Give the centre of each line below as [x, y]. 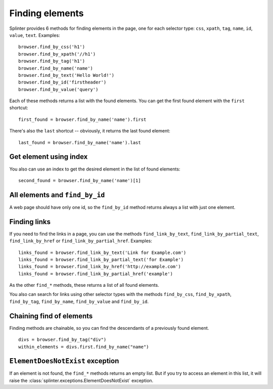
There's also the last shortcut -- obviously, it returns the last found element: [90, 131]
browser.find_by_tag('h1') [52, 61]
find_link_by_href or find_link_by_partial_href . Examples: [81, 241]
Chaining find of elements [51, 316]
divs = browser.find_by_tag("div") [62, 340]
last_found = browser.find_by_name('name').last [80, 142]
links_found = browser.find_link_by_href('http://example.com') [100, 267]
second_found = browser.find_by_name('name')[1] [80, 180]
